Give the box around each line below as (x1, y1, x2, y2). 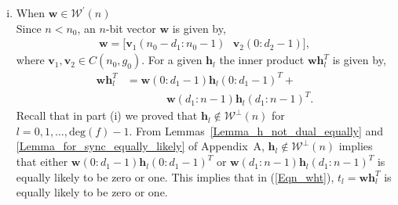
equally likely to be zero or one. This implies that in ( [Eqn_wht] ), (16, 168, 334, 185)
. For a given (141, 52, 203, 68)
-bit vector (105, 20, 156, 36)
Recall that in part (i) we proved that (16, 107, 198, 124)
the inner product (219, 52, 305, 68)
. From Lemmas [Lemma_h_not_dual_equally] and (129, 122, 384, 138)
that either (16, 153, 68, 170)
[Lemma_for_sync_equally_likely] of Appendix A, (16, 138, 265, 154)
